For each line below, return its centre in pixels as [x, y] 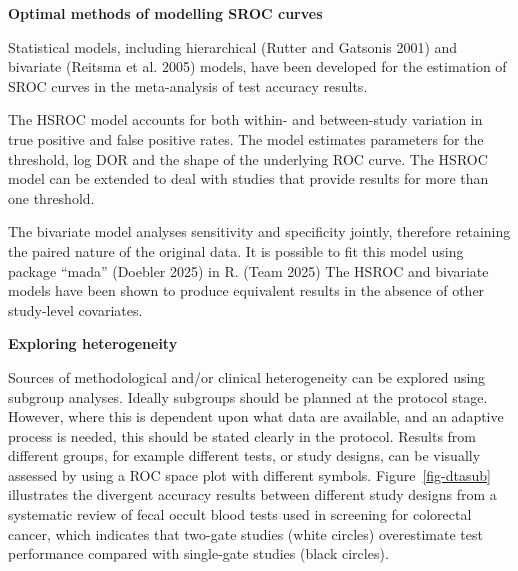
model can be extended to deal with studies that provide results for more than [248, 178]
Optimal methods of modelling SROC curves [165, 13]
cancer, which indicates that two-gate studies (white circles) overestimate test [245, 533]
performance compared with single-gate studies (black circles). [198, 553]
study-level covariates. [75, 309]
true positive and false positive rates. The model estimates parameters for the [246, 138]
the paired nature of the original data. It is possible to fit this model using [236, 250]
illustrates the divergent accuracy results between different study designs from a [252, 494]
